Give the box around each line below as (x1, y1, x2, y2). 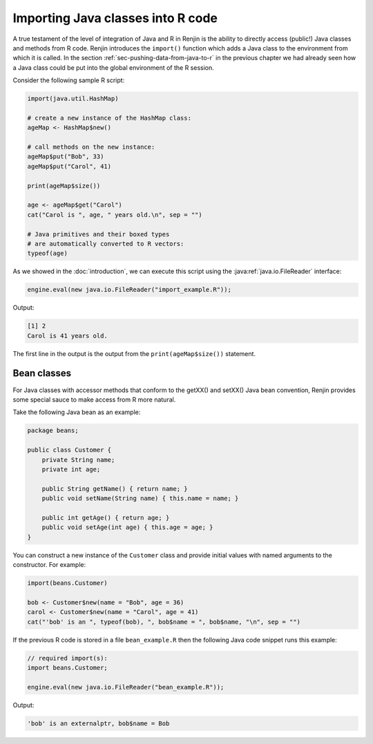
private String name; (41, 456, 115, 463)
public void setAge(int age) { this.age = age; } (41, 523, 213, 532)
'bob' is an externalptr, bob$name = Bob (27, 719, 170, 727)
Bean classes (12, 367, 72, 380)
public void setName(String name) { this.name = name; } (41, 494, 239, 503)
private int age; (41, 465, 101, 473)
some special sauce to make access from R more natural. (12, 395, 176, 404)
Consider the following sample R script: (12, 76, 125, 84)
